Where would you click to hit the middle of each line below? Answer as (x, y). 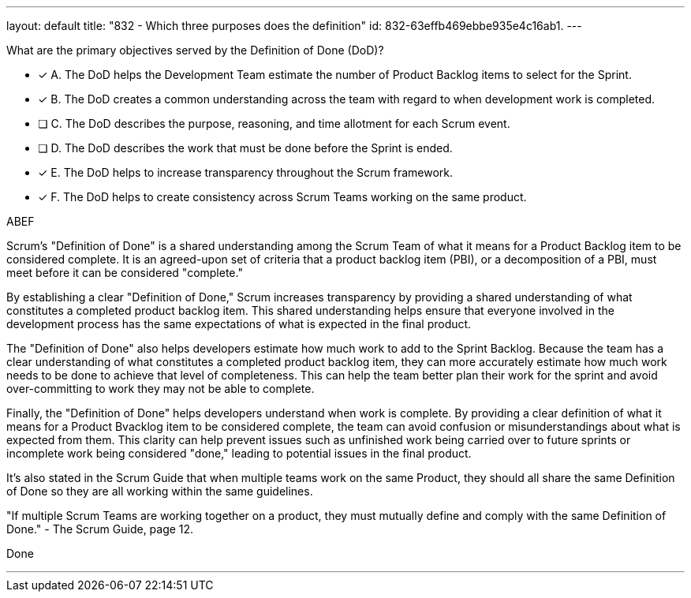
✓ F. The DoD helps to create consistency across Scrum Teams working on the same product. (282, 197)
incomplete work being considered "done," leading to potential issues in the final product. (239, 453)
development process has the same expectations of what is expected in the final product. (239, 324)
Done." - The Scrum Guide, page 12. (100, 529)
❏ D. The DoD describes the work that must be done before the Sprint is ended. (245, 148)
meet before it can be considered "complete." (125, 273)
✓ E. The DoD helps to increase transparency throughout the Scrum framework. (246, 172)
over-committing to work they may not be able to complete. (161, 389)
